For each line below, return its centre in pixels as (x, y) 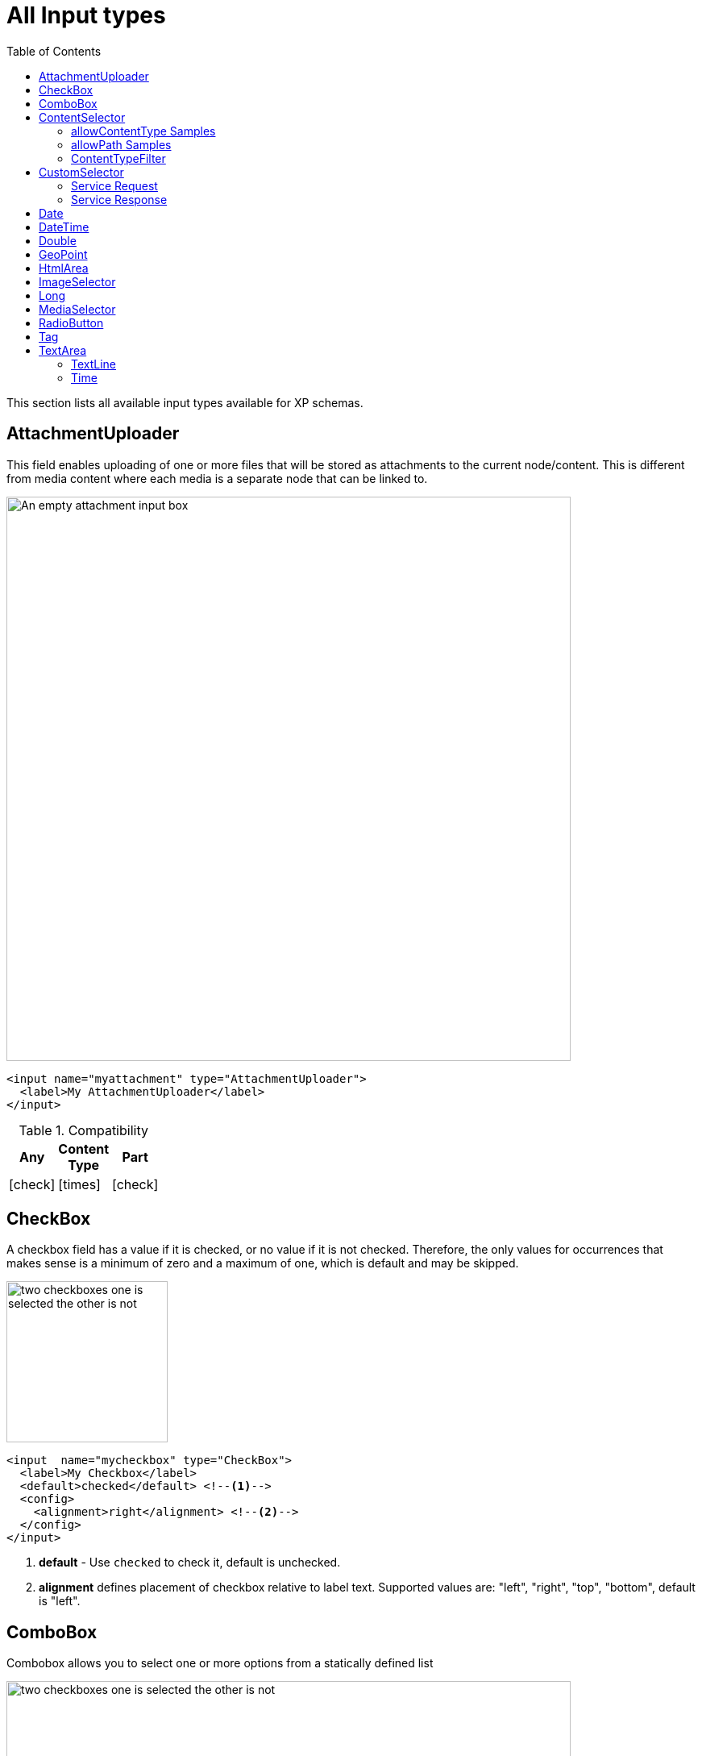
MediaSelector (77, 309)
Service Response (119, 199)
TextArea (63, 350)
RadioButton (71, 322)
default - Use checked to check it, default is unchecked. (190, 1563)
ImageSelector (77, 281)
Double (58, 240)
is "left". (60, 1601)
